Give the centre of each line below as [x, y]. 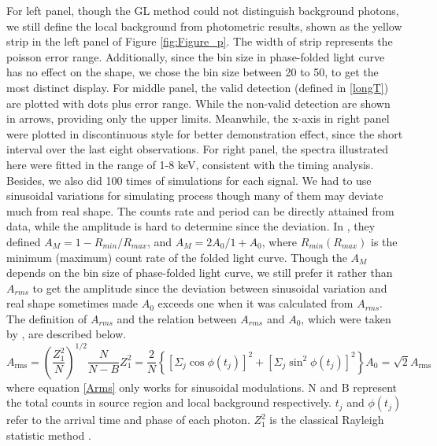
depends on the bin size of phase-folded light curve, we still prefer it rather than [200, 273]
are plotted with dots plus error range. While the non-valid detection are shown [198, 103]
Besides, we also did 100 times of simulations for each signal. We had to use [189, 180]
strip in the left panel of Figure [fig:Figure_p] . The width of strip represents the [200, 41]
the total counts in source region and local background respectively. [169, 402]
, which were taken [346, 318]
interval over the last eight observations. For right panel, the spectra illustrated [198, 149]
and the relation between [177, 318]
